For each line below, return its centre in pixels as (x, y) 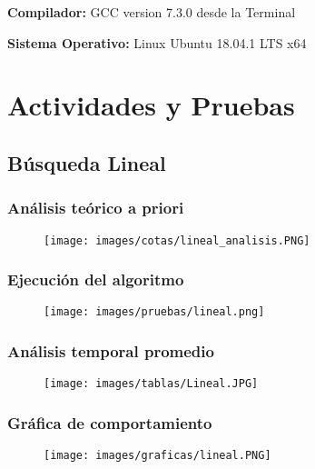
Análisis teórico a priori (96, 208)
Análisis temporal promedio (111, 351)
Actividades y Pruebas (151, 105)
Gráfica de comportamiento (110, 422)
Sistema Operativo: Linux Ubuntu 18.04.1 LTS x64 (157, 42)
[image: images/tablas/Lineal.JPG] (151, 384)
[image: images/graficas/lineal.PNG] (157, 456)
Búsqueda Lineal (87, 162)
